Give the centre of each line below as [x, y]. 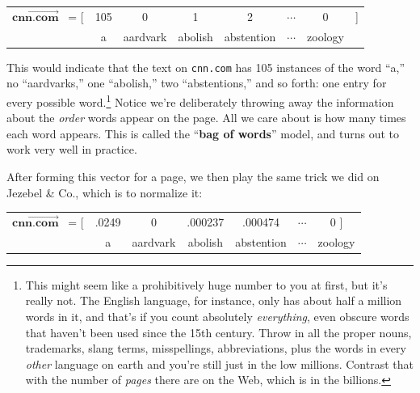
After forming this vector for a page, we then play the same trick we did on [193, 176]
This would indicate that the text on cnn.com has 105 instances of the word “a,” [206, 67]
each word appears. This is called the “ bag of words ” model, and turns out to [203, 133]
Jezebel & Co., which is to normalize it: [105, 192]
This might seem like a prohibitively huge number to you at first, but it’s [206, 284]
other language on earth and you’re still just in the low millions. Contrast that [219, 363]
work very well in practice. [72, 149]
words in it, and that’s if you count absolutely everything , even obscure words [217, 317]
